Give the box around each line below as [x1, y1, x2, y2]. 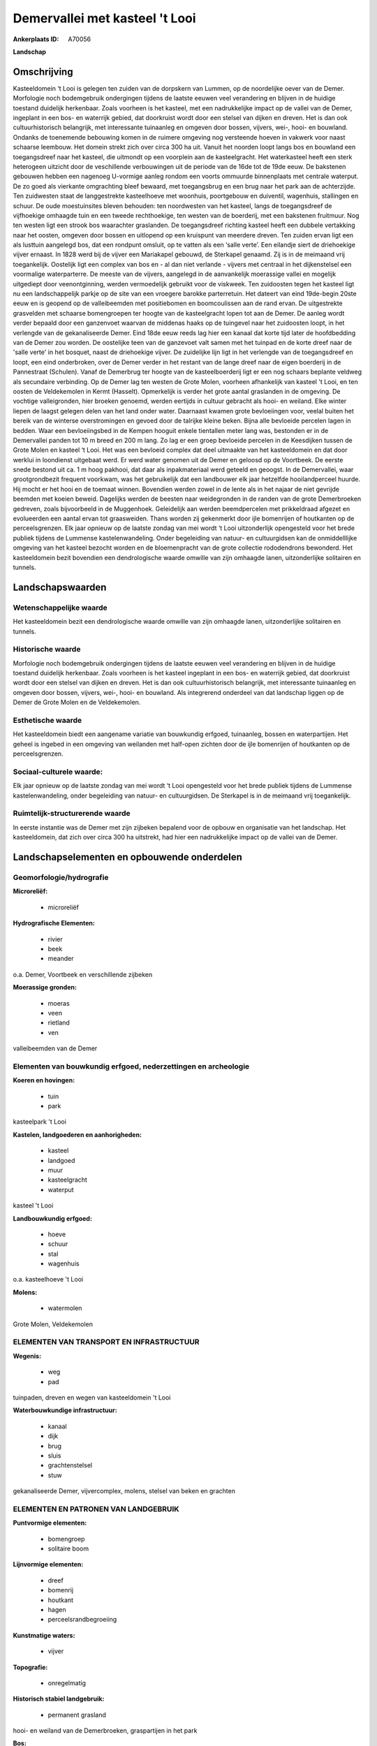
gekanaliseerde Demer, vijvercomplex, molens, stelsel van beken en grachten [13, 1487, 235, 1495]
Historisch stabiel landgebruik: [13, 1694, 105, 1703]
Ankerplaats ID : [13, 35, 59, 43]
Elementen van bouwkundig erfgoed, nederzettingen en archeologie [13, 1062, 250, 1071]
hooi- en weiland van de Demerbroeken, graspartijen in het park [13, 1726, 198, 1735]
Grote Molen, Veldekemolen [13, 1320, 94, 1328]
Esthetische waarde [13, 716, 82, 725]
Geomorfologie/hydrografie [13, 873, 109, 882]
